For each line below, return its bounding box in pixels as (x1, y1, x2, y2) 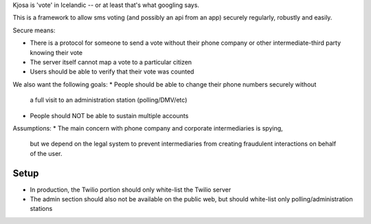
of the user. (30, 149, 63, 157)
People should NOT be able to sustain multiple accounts (30, 111, 189, 120)
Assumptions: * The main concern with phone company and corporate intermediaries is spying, (12, 124, 283, 132)
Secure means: (12, 26, 56, 34)
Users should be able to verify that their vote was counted (30, 67, 194, 76)
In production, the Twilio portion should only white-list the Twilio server (30, 186, 232, 194)
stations (30, 205, 53, 213)
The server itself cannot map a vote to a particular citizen (30, 58, 192, 66)
